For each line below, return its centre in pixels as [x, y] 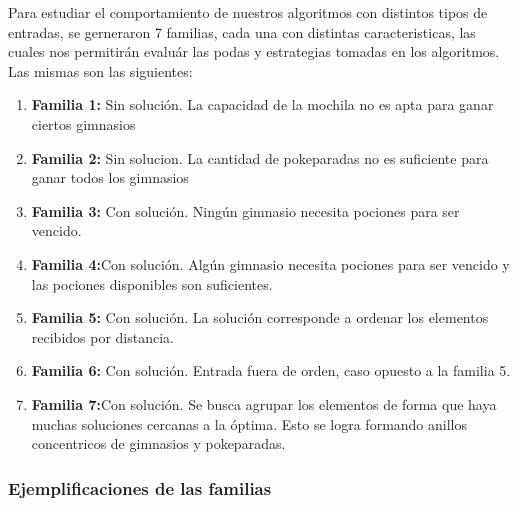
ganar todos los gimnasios [110, 177]
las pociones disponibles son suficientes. [152, 283]
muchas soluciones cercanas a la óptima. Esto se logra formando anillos [249, 423]
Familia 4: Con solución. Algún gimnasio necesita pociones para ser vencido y [270, 263]
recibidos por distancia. [102, 336]
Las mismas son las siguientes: [100, 70]
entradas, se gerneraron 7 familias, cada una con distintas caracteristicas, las [242, 31]
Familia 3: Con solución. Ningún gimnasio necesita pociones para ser [245, 210]
